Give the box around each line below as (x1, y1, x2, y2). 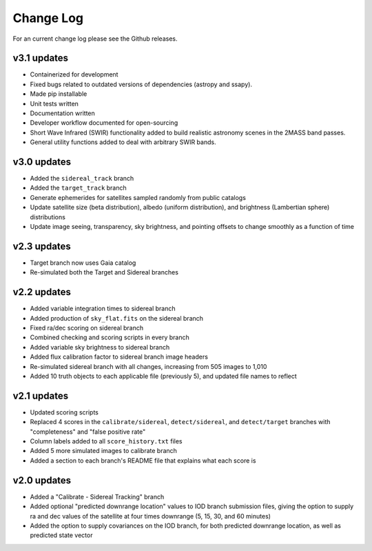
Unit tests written (30, 99, 79, 108)
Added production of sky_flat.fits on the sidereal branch (30, 314, 203, 322)
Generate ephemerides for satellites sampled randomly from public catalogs (30, 193, 246, 201)
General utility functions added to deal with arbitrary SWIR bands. (30, 138, 216, 146)
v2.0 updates (12, 474, 72, 486)
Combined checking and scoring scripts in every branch (30, 333, 189, 341)
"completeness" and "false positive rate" (30, 428, 146, 436)
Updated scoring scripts (30, 408, 99, 417)
